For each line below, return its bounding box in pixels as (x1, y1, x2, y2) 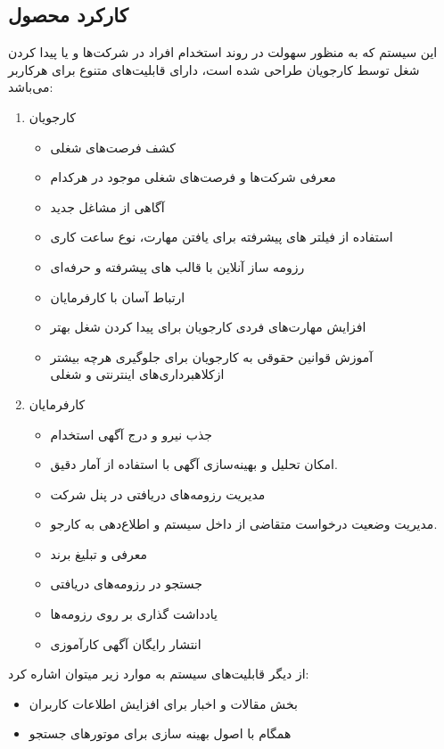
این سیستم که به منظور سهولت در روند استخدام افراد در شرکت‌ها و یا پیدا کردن (8, 43, 438, 62)
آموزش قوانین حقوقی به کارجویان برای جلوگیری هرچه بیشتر (50, 347, 374, 366)
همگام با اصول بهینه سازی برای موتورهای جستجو (29, 724, 292, 743)
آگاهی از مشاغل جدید (50, 197, 165, 216)
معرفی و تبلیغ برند (50, 544, 147, 563)
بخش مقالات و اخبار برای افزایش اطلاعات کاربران (29, 694, 298, 712)
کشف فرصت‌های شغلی (50, 137, 177, 156)
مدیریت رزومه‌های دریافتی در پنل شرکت (50, 484, 266, 503)
